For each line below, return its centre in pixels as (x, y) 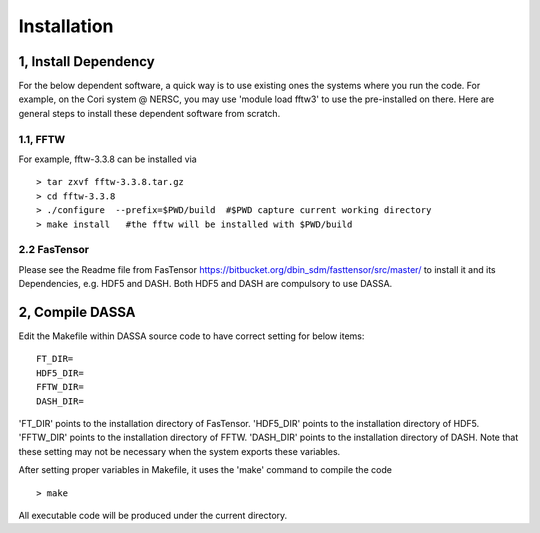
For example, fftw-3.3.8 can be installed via (107, 159)
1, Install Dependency (86, 61)
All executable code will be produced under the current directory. (153, 515)
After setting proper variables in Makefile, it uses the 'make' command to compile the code (205, 470)
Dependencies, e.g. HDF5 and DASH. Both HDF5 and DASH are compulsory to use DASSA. (205, 284)
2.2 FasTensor (54, 250)
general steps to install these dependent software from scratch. (149, 113)
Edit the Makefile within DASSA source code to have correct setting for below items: (191, 336)
